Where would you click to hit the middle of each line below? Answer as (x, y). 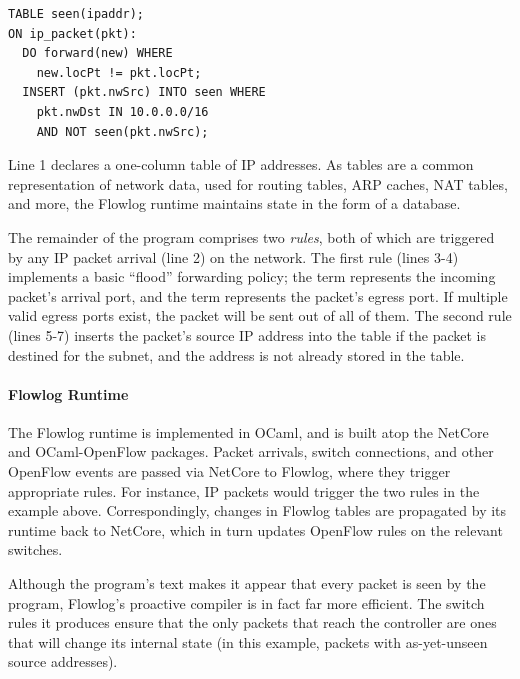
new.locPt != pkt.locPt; (119, 72)
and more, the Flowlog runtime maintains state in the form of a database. (234, 203)
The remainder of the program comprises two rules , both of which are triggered (251, 236)
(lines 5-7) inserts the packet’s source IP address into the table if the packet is (247, 334)
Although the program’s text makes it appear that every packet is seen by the (247, 583)
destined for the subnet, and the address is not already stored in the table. (236, 354)
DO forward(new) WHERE (97, 53)
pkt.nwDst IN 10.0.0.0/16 (122, 111)
